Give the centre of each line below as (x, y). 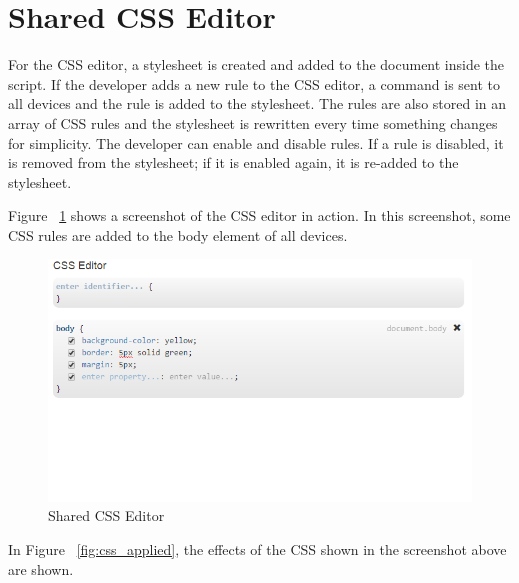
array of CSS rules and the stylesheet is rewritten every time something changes (253, 122)
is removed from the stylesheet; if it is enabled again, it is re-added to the (233, 162)
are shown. (41, 568)
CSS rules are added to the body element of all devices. (178, 234)
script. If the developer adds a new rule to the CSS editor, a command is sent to (254, 83)
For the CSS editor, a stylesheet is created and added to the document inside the (256, 64)
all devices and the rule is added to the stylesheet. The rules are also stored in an (257, 103)
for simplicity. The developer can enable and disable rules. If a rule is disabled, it (256, 142)
